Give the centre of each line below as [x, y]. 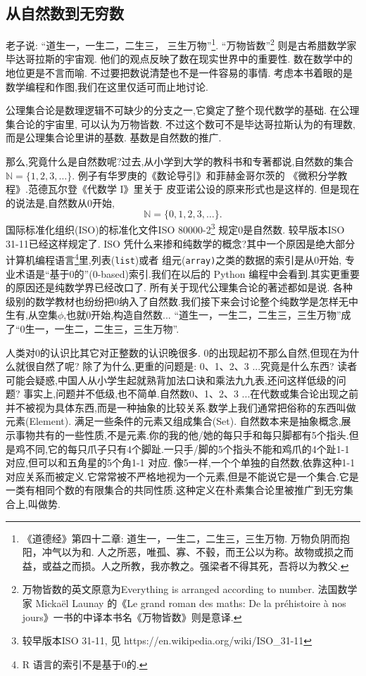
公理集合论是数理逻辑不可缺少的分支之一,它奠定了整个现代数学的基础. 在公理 [183, 110]
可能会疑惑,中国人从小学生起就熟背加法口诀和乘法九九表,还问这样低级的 [171, 380]
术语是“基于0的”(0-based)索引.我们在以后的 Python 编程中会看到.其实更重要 [188, 273]
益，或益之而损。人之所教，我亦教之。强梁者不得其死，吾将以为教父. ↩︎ [185, 565]
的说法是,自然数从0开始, [60, 202]
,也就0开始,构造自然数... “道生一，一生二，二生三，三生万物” [202, 315]
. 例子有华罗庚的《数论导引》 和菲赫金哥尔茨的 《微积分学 [205, 175]
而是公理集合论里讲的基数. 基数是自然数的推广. [114, 138]
